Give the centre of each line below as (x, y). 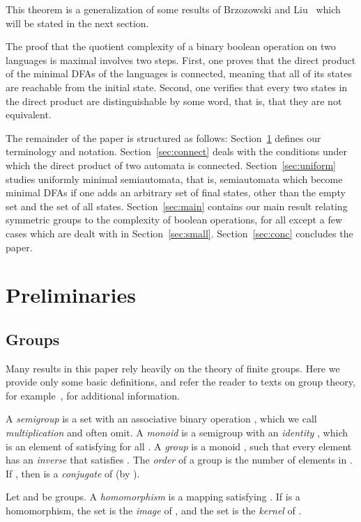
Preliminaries (71, 295)
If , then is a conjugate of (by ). (73, 473)
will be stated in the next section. (77, 23)
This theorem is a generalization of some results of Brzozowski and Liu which (173, 9)
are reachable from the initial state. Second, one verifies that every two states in (177, 87)
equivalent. (29, 114)
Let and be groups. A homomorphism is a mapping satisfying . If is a (153, 497)
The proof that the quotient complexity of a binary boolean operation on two (171, 46)
